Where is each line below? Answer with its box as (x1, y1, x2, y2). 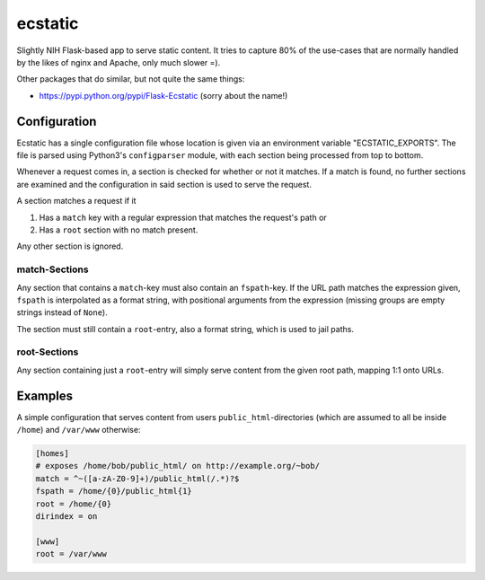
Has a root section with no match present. (39, 224, 198, 235)
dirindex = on (35, 512, 98, 522)
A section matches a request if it (16, 196, 137, 207)
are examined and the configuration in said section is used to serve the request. (16, 179, 312, 189)
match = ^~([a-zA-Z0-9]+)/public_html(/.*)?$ (35, 473, 240, 484)
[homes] (35, 449, 69, 459)
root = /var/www (35, 549, 108, 559)
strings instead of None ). (16, 307, 108, 318)
